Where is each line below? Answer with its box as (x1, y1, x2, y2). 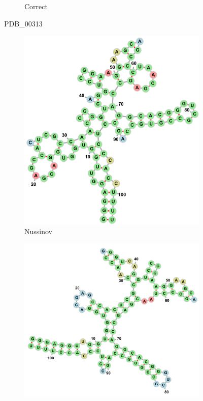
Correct (24, 1, 48, 11)
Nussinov (24, 226, 52, 237)
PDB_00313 (4, 18, 43, 28)
